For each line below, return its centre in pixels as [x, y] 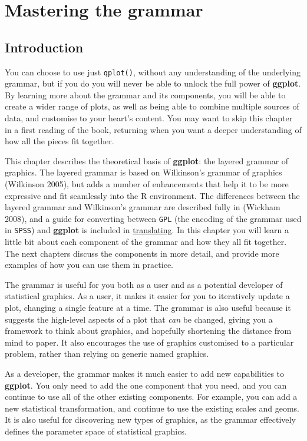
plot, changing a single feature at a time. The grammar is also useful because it [148, 308]
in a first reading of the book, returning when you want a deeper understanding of [153, 129]
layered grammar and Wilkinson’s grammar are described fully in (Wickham [143, 207]
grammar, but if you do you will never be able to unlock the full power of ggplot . [153, 83]
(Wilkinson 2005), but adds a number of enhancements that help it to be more [147, 183]
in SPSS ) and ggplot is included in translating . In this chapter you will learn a [147, 230]
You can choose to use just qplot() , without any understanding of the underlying [153, 72]
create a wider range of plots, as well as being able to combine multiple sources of [152, 106]
